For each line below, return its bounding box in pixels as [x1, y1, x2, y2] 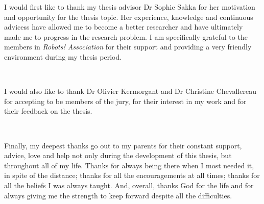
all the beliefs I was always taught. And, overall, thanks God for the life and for [4, 180, 254, 190]
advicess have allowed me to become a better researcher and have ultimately [4, 21, 243, 32]
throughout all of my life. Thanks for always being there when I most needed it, [4, 160, 254, 170]
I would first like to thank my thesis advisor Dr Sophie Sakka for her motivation [4, 2, 255, 12]
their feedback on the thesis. [4, 106, 92, 116]
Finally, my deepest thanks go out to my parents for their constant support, [4, 140, 242, 150]
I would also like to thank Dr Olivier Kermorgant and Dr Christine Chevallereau [4, 86, 256, 96]
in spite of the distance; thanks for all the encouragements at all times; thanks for [4, 170, 260, 181]
